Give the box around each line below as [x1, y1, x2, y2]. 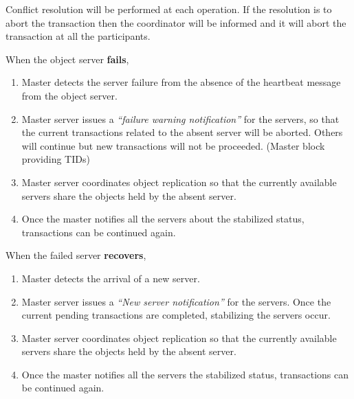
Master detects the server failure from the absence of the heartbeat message [21, 75, 341, 89]
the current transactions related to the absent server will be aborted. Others [21, 125, 343, 139]
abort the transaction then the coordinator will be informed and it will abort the [5, 15, 346, 30]
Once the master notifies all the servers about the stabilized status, [21, 212, 305, 226]
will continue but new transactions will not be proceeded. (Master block [21, 138, 325, 152]
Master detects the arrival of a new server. [21, 271, 200, 285]
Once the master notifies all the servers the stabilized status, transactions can [21, 367, 349, 381]
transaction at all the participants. [5, 29, 151, 43]
